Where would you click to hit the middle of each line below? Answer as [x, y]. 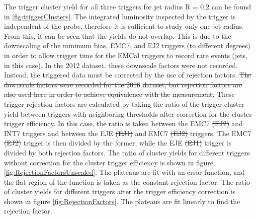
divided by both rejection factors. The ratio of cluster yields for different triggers [127, 152]
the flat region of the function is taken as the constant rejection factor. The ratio [127, 182]
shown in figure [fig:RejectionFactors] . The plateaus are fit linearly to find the [122, 201]
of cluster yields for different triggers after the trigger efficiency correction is [120, 191]
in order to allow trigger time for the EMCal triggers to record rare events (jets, [126, 55]
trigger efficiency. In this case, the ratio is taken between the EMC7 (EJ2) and [124, 123]
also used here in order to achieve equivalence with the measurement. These [119, 94]
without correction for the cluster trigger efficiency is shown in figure [109, 162]
